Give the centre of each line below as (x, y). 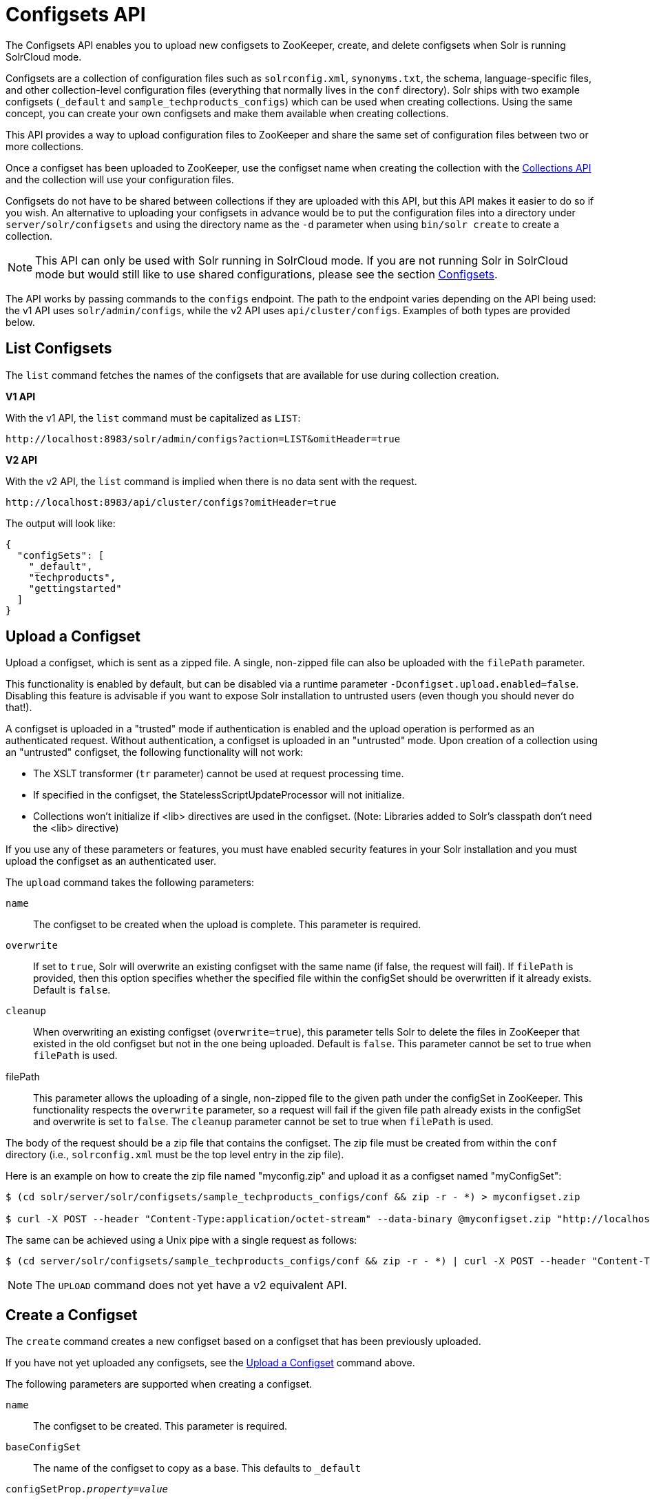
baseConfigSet (43, 1447)
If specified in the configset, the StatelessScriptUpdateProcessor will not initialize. (219, 795)
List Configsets (59, 349)
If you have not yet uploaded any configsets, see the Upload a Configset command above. (210, 1363)
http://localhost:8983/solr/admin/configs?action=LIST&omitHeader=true (203, 439)
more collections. (45, 146)
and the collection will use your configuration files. (120, 179)
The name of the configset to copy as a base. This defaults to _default (197, 1468)
